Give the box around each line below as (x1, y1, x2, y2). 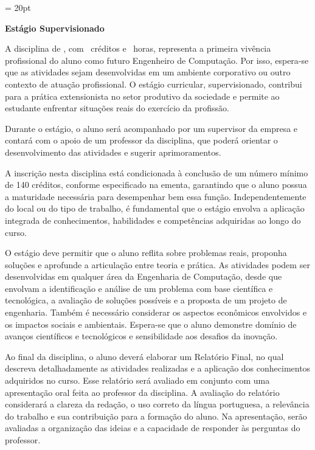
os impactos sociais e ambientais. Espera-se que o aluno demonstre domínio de (5, 317, 297, 330)
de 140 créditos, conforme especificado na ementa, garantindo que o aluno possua (5, 178, 307, 191)
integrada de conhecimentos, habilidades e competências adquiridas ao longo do (5, 213, 301, 226)
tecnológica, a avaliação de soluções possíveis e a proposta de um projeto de (5, 294, 287, 306)
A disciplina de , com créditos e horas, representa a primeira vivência (5, 42, 271, 55)
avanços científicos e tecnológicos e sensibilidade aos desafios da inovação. (5, 330, 278, 342)
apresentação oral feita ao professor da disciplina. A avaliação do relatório (5, 386, 280, 398)
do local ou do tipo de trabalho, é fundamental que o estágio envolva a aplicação (5, 202, 305, 215)
